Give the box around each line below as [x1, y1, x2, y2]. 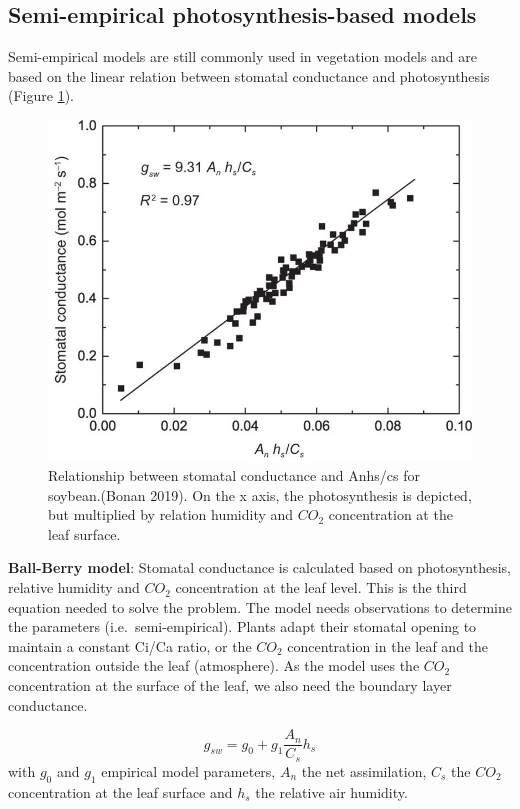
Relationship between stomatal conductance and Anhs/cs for [48, 465, 420, 486]
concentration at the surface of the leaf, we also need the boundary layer [8, 675, 452, 696]
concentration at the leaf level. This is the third [175, 577, 467, 598]
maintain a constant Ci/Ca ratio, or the [8, 635, 252, 656]
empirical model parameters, [101, 760, 276, 781]
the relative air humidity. [255, 781, 408, 802]
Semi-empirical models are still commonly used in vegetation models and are [8, 46, 477, 67]
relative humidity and [8, 577, 140, 598]
